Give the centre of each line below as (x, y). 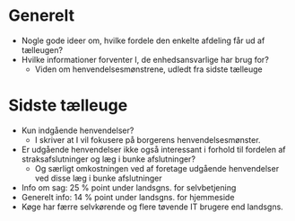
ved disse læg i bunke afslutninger (98, 178)
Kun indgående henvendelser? (78, 130)
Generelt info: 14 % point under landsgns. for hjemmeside (128, 197)
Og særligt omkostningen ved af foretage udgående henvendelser (157, 168)
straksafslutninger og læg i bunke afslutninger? (108, 159)
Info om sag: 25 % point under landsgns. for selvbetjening (129, 187)
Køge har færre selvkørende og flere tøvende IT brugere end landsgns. (152, 207)
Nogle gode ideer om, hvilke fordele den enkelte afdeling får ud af (143, 40)
